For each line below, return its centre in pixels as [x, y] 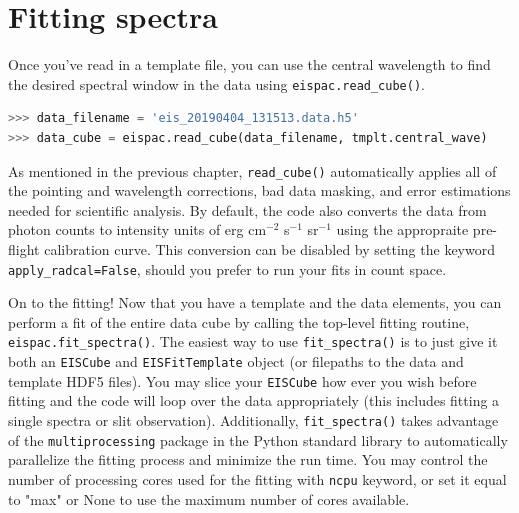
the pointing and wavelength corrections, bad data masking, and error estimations [259, 190]
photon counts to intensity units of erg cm [137, 229]
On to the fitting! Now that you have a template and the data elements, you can [255, 302]
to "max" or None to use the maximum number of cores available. [209, 498]
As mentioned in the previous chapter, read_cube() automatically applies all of [252, 170]
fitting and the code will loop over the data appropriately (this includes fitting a [254, 400]
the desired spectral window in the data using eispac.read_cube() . [216, 83]
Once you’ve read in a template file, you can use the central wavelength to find [249, 64]
